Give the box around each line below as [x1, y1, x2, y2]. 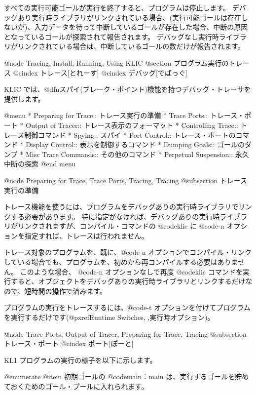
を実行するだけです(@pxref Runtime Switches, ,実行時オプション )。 [4, 312, 215, 322]
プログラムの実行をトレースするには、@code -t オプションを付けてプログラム [4, 302, 251, 313]
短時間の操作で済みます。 [24, 285, 107, 296]
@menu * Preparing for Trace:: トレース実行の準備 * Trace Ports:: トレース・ [4, 110, 245, 120]
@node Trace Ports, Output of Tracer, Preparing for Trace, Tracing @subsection [4, 328, 247, 339]
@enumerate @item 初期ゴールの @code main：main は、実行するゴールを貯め [4, 371, 249, 382]
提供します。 [4, 93, 45, 104]
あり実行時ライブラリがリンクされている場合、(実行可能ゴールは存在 [17, 12, 242, 22]
